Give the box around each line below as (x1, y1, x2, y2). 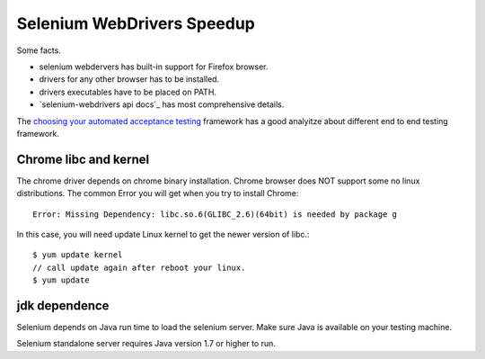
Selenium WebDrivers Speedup (16, 13, 255, 33)
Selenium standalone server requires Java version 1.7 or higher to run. (16, 338, 276, 349)
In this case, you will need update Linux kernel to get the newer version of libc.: (16, 229, 310, 239)
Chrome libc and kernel (16, 151, 150, 166)
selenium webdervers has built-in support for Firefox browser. (39, 61, 269, 72)
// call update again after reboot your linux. (32, 262, 246, 273)
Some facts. (16, 45, 62, 56)
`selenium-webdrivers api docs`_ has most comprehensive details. (39, 99, 285, 110)
